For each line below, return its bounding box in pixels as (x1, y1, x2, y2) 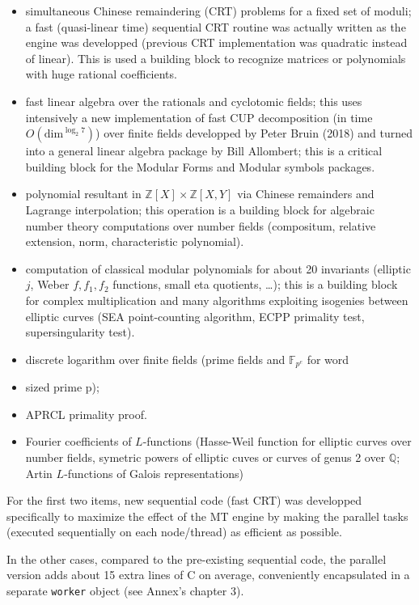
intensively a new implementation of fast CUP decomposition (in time (25, 108, 373, 125)
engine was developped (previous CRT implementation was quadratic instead (25, 34, 408, 51)
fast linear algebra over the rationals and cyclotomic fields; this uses (25, 92, 362, 109)
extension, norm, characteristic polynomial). (25, 233, 244, 250)
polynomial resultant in (25, 185, 142, 202)
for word (307, 350, 349, 367)
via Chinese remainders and (237, 185, 375, 202)
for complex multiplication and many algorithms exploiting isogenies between (25, 291, 408, 308)
